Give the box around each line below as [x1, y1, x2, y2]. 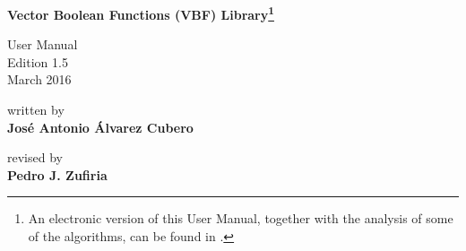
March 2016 [7, 70, 72, 89]
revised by [7, 148, 63, 167]
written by [7, 100, 65, 119]
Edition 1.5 [7, 52, 68, 71]
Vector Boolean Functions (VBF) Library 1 [7, 3, 274, 23]
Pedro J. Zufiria [7, 165, 108, 184]
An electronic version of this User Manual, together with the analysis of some [28, 209, 453, 228]
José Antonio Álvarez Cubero [7, 117, 194, 136]
